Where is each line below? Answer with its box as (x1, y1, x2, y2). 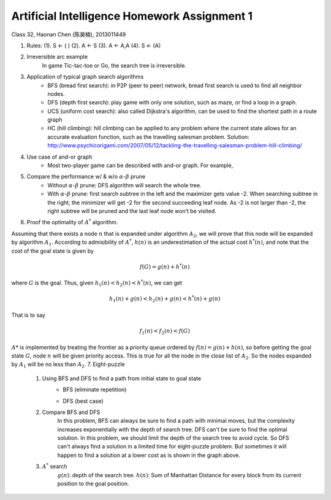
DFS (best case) (63, 397, 104, 405)
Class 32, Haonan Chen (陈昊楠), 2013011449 (11, 31, 126, 38)
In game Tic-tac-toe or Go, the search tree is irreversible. (42, 61, 187, 69)
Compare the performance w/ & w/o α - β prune (26, 173, 146, 181)
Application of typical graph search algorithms (26, 73, 144, 80)
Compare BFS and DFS (42, 408, 101, 416)
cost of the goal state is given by (11, 247, 94, 254)
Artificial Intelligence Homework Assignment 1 (11, 9, 253, 23)
